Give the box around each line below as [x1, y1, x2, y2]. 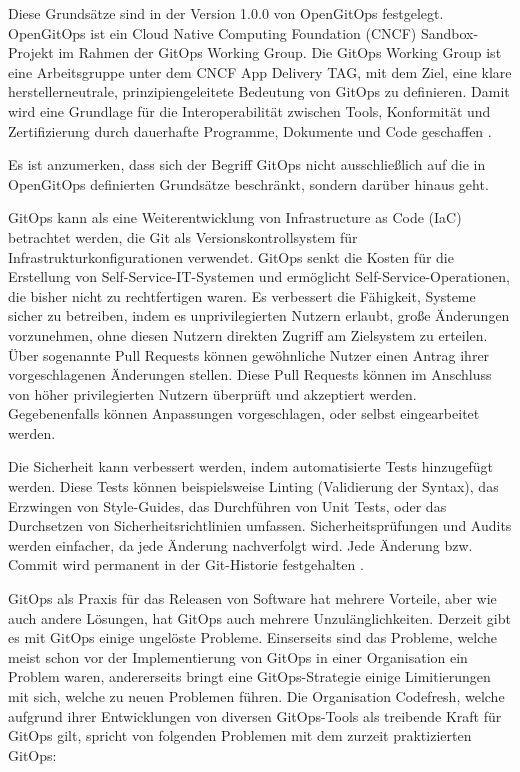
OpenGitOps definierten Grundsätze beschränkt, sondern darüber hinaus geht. [8, 173, 489, 194]
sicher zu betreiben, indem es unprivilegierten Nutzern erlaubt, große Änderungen [8, 305, 510, 326]
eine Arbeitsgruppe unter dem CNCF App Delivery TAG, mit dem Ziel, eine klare [8, 61, 512, 82]
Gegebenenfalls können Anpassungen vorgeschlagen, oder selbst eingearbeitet [8, 403, 480, 424]
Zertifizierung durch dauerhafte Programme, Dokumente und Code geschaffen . [8, 120, 492, 141]
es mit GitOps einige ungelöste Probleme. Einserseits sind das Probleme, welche [8, 627, 498, 648]
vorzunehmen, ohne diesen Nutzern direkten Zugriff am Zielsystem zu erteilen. [8, 324, 488, 345]
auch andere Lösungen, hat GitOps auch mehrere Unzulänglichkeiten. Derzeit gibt [8, 607, 511, 628]
